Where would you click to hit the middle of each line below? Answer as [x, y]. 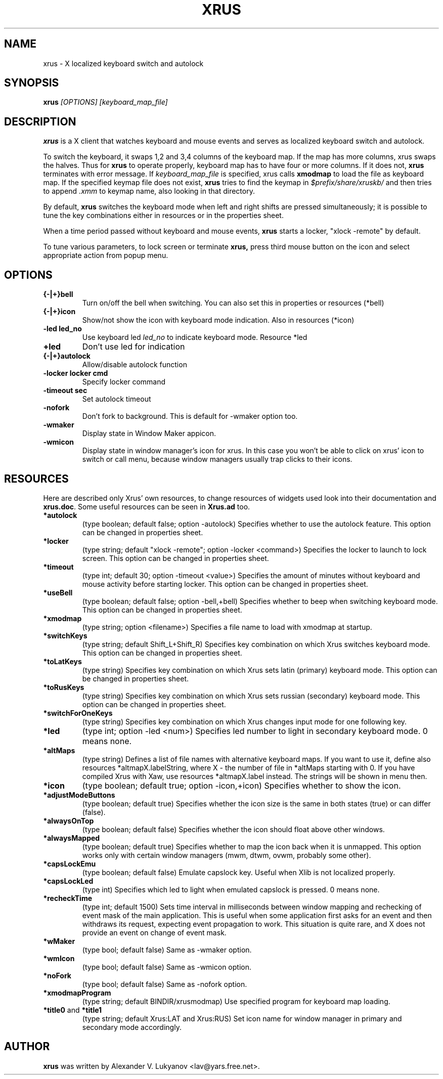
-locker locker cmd [76, 373]
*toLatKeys [62, 661]
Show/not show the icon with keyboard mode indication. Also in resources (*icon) [218, 320]
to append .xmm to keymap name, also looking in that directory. [149, 191]
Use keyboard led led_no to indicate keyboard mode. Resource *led [195, 337]
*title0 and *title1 [73, 1010]
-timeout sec [65, 391]
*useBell [58, 592]
